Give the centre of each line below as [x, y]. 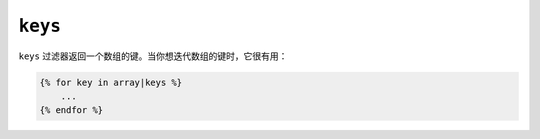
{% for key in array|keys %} [111, 82]
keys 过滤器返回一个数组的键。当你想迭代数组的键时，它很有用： [153, 56]
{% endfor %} [71, 110]
